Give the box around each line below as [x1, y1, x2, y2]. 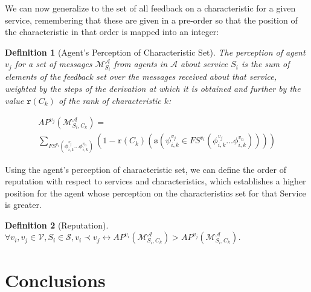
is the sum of [242, 57, 290, 70]
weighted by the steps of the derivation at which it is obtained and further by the [5, 82, 301, 95]
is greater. [5, 198, 42, 211]
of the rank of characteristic [58, 94, 161, 106]
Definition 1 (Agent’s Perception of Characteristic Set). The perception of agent [5, 45, 306, 58]
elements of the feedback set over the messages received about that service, [5, 70, 277, 83]
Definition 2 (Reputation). [5, 218, 109, 231]
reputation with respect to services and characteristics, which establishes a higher [5, 175, 306, 187]
